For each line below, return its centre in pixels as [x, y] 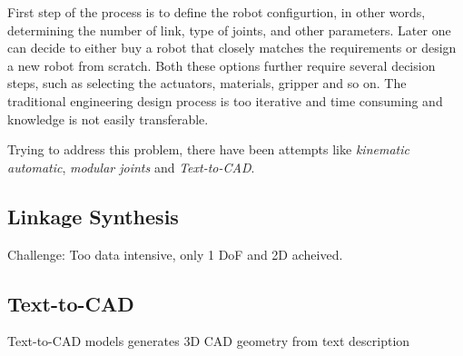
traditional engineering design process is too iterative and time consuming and [225, 100]
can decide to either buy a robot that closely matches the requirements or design [232, 48]
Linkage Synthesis [93, 216]
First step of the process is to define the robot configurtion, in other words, [217, 12]
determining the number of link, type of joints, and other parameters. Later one [229, 30]
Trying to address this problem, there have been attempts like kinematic [208, 149]
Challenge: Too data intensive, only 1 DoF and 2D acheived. [175, 254]
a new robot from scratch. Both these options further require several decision [222, 65]
